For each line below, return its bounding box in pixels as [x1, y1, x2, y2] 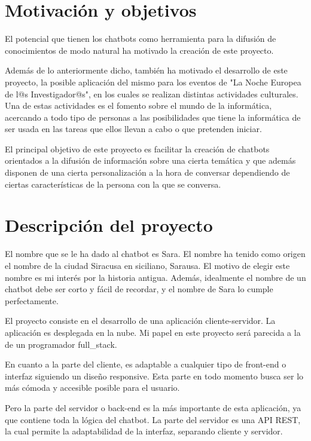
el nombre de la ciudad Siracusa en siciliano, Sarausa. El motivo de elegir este [5, 259, 290, 271]
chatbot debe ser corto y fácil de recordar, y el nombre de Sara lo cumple [5, 283, 273, 295]
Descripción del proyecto [5, 213, 213, 237]
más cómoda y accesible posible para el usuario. [5, 381, 180, 394]
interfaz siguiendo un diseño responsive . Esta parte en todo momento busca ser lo [5, 369, 304, 382]
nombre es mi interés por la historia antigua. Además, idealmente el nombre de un [5, 271, 306, 283]
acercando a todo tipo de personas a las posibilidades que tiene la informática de [5, 111, 301, 123]
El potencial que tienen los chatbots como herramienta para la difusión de [5, 32, 276, 45]
